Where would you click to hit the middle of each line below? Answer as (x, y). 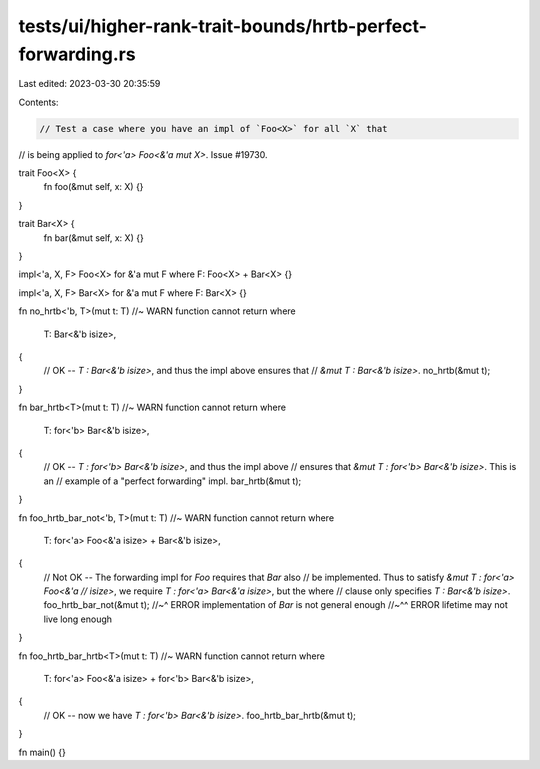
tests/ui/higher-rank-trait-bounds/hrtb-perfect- (222, 26)
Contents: (38, 102)
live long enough (78, 619)
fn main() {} (42, 752)
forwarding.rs (77, 54)
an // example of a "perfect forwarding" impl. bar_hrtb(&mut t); (172, 481)
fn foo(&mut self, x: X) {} (93, 187)
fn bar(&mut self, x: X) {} (93, 237)
